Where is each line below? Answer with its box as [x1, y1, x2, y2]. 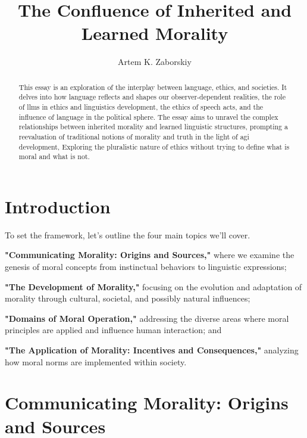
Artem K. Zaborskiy [118, 55, 192, 68]
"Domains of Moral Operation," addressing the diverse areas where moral [5, 312, 289, 324]
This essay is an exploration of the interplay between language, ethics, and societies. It [18, 82, 287, 92]
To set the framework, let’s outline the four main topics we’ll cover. [5, 228, 250, 241]
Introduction [5, 194, 111, 218]
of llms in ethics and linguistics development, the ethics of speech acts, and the [18, 102, 264, 112]
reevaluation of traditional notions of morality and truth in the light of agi [18, 131, 249, 141]
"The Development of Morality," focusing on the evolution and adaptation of [5, 280, 302, 293]
